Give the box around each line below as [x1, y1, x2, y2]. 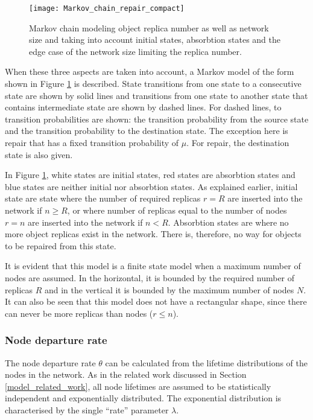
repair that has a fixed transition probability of [5, 136, 179, 148]
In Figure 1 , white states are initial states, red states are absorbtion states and [5, 168, 296, 181]
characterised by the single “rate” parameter [5, 403, 169, 416]
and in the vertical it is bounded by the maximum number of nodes [44, 283, 294, 296]
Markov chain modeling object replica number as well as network [29, 21, 269, 34]
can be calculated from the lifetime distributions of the [105, 356, 308, 369]
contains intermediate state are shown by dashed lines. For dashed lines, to [5, 101, 282, 113]
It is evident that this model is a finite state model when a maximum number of [5, 259, 301, 272]
